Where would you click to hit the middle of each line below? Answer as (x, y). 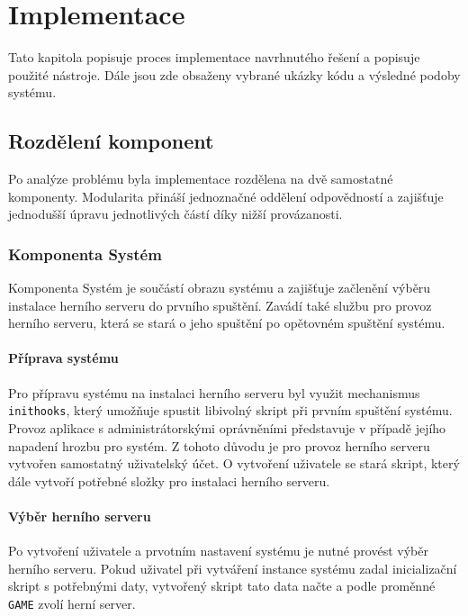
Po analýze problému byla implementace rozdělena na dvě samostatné (201, 179)
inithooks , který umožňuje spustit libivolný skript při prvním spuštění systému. (230, 410)
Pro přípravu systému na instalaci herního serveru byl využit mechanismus (214, 392)
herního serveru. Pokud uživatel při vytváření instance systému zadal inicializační (233, 568)
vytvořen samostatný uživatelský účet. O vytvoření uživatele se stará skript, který (234, 463)
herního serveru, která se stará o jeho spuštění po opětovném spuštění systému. (227, 323)
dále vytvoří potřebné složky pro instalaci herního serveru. (169, 480)
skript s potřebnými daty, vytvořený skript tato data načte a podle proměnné (222, 586)
